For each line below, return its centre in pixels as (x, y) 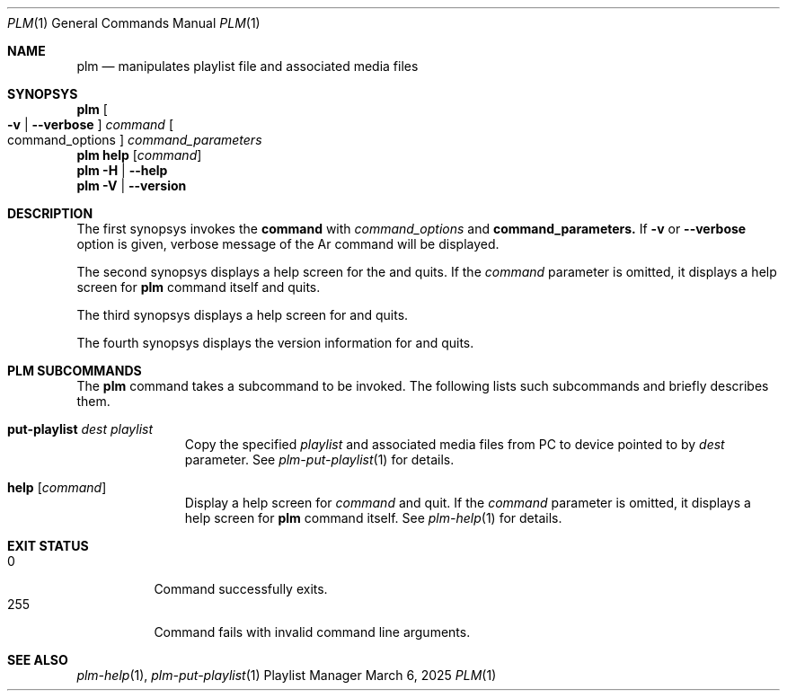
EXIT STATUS (48, 546)
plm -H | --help (122, 170)
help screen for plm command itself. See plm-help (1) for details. (373, 518)
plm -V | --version (132, 186)
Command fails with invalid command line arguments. (312, 632)
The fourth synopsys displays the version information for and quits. (275, 343)
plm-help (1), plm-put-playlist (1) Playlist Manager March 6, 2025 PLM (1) (287, 675)
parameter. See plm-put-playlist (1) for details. (319, 459)
